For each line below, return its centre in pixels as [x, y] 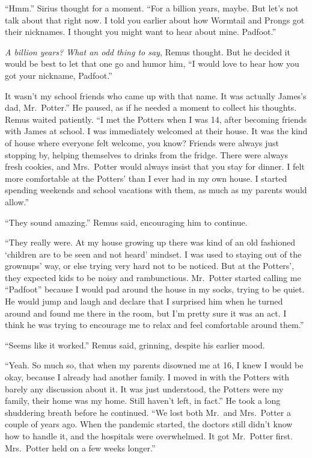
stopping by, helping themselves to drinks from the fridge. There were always [147, 154]
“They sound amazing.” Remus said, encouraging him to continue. [126, 222]
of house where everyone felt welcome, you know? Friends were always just [142, 142]
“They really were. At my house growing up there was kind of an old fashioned [150, 242]
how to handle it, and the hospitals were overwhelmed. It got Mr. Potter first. [149, 436]
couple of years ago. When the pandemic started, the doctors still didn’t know [149, 424]
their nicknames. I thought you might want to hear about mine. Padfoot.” [141, 32]
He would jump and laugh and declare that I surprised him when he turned [144, 301]
